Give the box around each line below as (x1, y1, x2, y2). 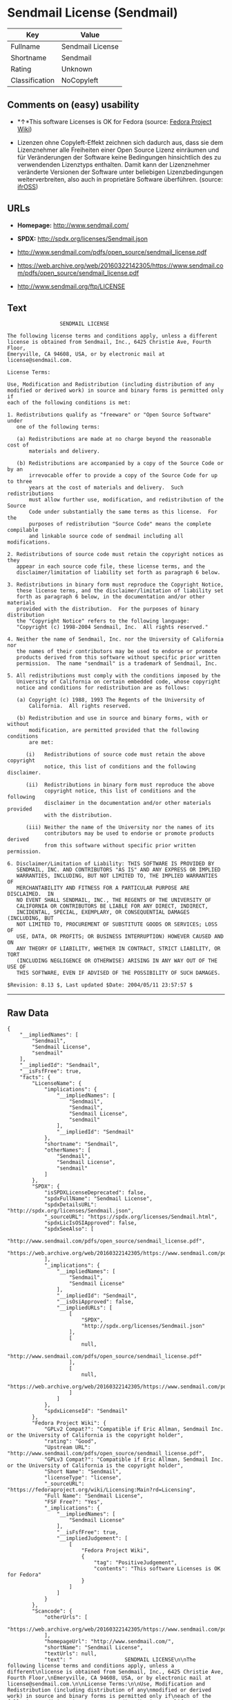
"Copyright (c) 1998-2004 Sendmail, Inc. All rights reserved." (16, 624, 209, 631)
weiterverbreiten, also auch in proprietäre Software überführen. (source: (17, 175, 223, 183)
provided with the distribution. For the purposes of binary (16, 605, 199, 613)
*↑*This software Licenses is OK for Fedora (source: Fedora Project (17, 117, 212, 125)
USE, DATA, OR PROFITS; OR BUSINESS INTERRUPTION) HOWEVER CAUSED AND (16, 933, 224, 940)
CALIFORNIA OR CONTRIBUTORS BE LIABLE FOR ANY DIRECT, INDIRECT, (16, 903, 209, 910)
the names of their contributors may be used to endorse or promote (16, 648, 217, 655)
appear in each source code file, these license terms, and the (16, 563, 206, 570)
